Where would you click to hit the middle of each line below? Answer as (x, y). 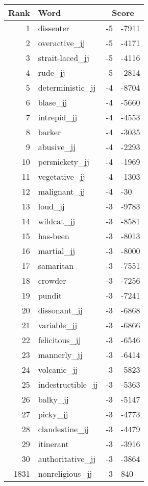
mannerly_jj (60, 355)
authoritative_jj (67, 459)
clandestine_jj (63, 429)
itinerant (53, 444)
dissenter (54, 28)
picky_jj (53, 414)
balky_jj (53, 399)
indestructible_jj (68, 384)
